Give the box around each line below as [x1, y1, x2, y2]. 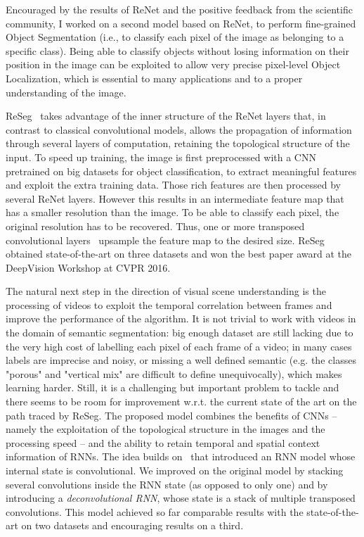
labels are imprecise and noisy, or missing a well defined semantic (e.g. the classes [6, 353, 356, 367]
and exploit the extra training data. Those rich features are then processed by [6, 177, 341, 192]
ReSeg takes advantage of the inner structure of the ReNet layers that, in [6, 108, 326, 123]
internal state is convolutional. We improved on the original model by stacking [6, 463, 344, 477]
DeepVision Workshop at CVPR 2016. [6, 260, 171, 274]
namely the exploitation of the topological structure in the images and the [6, 422, 325, 436]
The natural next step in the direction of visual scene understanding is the [6, 284, 326, 298]
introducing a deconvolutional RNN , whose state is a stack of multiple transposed [6, 491, 356, 505]
